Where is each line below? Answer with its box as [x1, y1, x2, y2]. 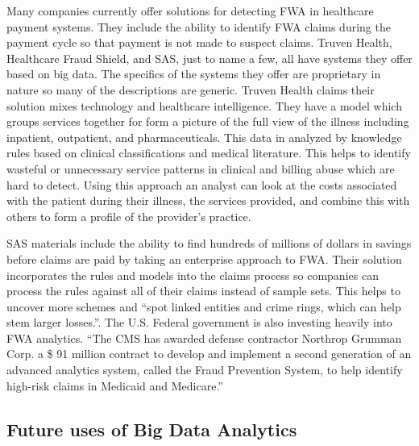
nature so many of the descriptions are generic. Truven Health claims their [6, 81, 375, 98]
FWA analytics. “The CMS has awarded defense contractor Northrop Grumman [6, 329, 402, 346]
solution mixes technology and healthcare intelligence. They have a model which [6, 97, 402, 114]
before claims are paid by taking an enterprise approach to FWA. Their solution [6, 250, 402, 267]
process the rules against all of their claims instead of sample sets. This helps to [6, 282, 400, 299]
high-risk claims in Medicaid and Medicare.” [6, 377, 223, 394]
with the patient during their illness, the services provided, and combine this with [6, 192, 410, 209]
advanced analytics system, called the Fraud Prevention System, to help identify [6, 361, 403, 378]
